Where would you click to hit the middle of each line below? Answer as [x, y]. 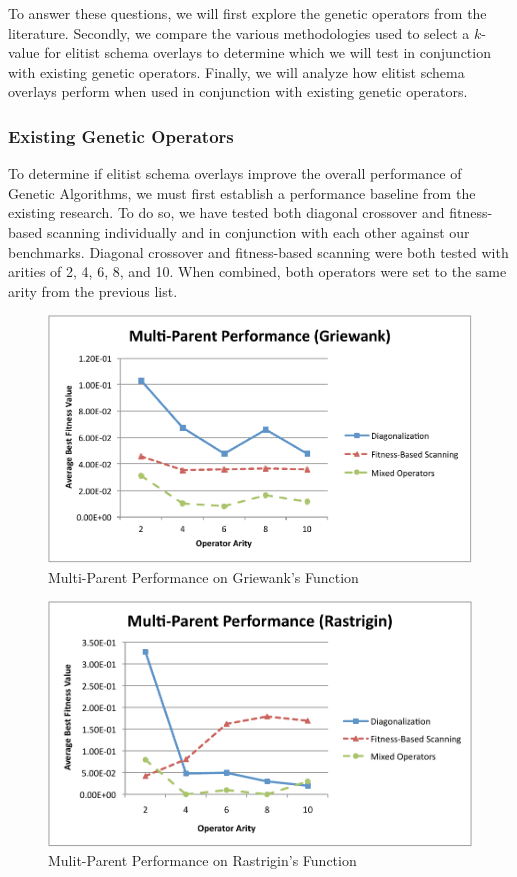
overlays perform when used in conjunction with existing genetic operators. [238, 91]
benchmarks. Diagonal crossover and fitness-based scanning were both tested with [258, 251]
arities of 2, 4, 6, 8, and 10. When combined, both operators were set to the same [257, 271]
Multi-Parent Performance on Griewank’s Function [203, 576]
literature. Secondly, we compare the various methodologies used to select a [239, 32]
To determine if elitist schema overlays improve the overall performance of [235, 173]
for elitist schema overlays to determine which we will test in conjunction [267, 52]
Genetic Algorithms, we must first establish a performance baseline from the [242, 192]
